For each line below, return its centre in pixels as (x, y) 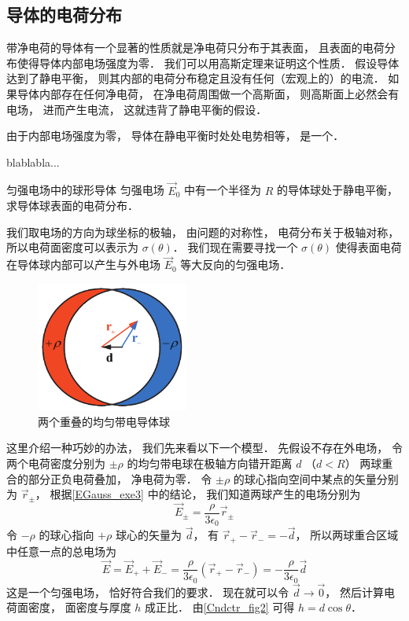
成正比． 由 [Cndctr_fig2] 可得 (220, 607)
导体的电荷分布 (64, 15)
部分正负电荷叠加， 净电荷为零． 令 (120, 478)
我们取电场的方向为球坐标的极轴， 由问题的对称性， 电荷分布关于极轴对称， (203, 231)
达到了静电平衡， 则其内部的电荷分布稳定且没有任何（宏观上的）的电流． (195, 78)
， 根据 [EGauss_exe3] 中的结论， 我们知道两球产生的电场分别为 (198, 494)
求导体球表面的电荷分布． (72, 206)
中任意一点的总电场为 (61, 551)
